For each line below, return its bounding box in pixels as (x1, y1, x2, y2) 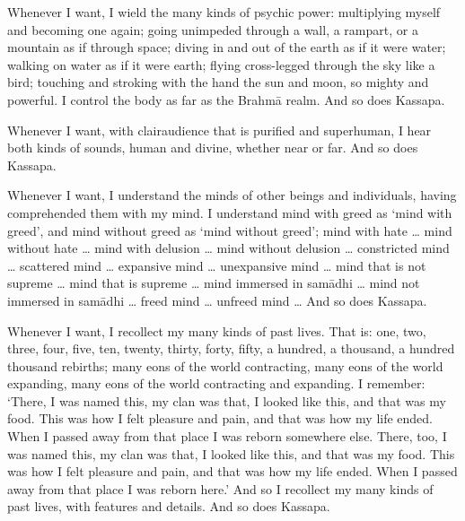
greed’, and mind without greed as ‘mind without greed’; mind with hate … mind (7, 221, 452, 239)
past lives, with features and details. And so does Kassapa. (7, 497, 330, 516)
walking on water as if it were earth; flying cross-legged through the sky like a (7, 55, 435, 74)
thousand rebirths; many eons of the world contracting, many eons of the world (7, 356, 443, 375)
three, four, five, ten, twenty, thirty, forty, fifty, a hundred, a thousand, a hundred (7, 339, 455, 358)
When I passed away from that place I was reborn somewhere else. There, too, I (7, 427, 447, 446)
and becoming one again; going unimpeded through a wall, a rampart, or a (7, 20, 418, 39)
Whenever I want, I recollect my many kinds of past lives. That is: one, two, (7, 321, 426, 340)
